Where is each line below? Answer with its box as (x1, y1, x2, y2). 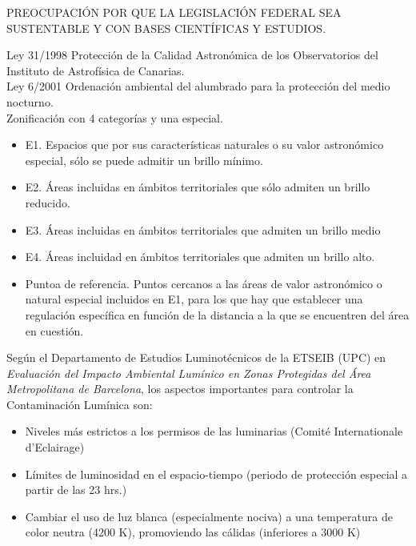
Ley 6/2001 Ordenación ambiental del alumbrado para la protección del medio (6, 78, 390, 94)
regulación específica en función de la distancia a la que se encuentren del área (25, 306, 410, 323)
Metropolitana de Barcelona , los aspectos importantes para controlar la (6, 380, 354, 397)
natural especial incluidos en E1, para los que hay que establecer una (25, 291, 363, 307)
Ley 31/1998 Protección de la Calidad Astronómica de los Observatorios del (6, 46, 378, 63)
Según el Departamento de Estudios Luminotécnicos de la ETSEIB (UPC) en (6, 349, 386, 366)
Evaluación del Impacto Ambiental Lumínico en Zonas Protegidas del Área (6, 364, 371, 381)
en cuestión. (25, 322, 84, 339)
